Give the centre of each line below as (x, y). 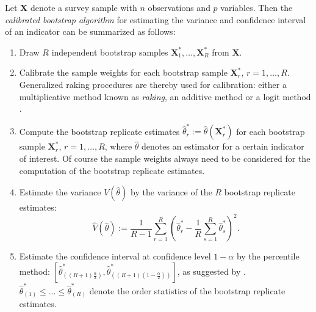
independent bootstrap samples (110, 52)
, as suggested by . (211, 271)
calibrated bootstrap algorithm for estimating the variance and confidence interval (156, 19)
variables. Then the (257, 7)
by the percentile (268, 256)
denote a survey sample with (84, 7)
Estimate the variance (60, 192)
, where (118, 146)
